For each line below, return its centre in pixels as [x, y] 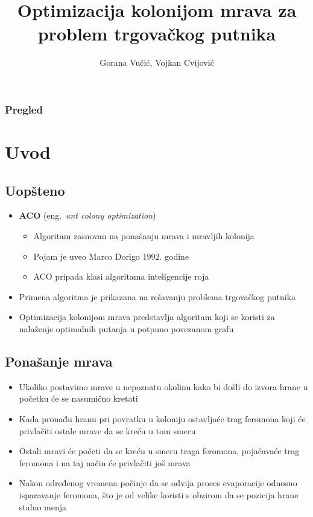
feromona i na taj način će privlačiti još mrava [105, 462]
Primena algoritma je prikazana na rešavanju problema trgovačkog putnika [157, 296]
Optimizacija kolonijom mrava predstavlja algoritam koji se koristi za [147, 317]
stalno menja [43, 506]
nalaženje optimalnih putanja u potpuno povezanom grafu [126, 328]
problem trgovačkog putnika [157, 34]
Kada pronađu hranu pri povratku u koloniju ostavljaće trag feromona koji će [162, 418]
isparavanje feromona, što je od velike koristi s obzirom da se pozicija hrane [159, 494]
